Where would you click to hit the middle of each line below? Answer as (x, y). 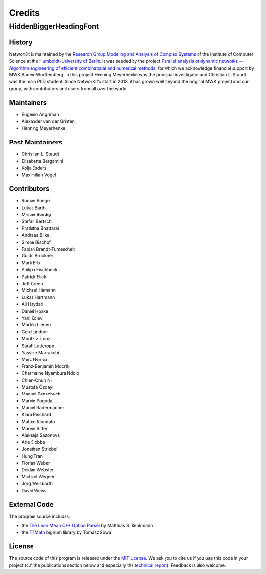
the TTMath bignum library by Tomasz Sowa (66, 532)
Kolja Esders (34, 168)
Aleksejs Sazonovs (41, 435)
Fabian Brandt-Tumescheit (48, 249)
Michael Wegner (38, 476)
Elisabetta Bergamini (42, 161)
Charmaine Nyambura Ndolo (50, 373)
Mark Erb (31, 263)
